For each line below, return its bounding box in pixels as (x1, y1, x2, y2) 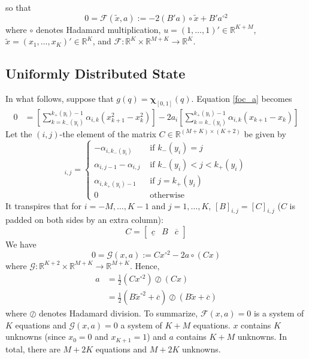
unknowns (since (5, 330, 66, 343)
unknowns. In (237, 330, 287, 343)
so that (5, 1, 31, 13)
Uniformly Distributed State (5, 64, 186, 83)
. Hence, (129, 259, 160, 271)
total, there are (5, 342, 60, 355)
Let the (5, 127, 32, 140)
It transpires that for (5, 199, 82, 212)
